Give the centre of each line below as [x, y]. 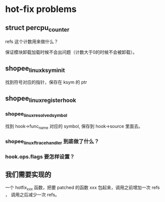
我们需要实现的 [28, 174]
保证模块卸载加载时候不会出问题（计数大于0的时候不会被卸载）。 [71, 52]
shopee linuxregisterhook [41, 99]
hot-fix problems [41, 9]
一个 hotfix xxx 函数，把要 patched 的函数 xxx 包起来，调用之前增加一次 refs [82, 188]
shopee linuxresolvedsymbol [36, 114]
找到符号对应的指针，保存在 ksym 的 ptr [46, 82]
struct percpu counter [37, 28]
